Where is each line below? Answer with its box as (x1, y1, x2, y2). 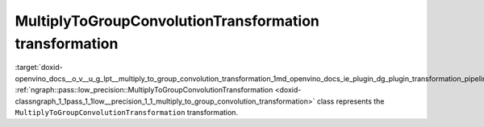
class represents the (316, 96, 385, 106)
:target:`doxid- (15, 63, 64, 72)
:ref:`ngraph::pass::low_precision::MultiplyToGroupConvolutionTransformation (15, 85, 273, 95)
